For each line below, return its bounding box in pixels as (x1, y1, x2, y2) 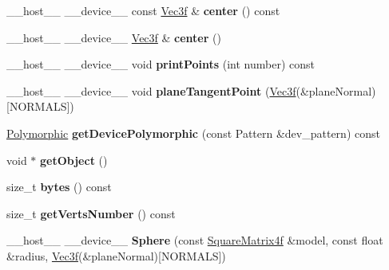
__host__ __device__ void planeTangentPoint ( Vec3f (6, 82, 296, 99)
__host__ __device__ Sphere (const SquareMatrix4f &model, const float (6, 232, 383, 248)
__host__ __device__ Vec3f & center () (6, 29, 221, 45)
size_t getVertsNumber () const (6, 205, 176, 221)
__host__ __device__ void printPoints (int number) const (6, 56, 316, 72)
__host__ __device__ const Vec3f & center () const (6, 2, 280, 18)
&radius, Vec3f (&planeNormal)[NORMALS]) (6, 247, 226, 264)
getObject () (40, 151, 108, 168)
